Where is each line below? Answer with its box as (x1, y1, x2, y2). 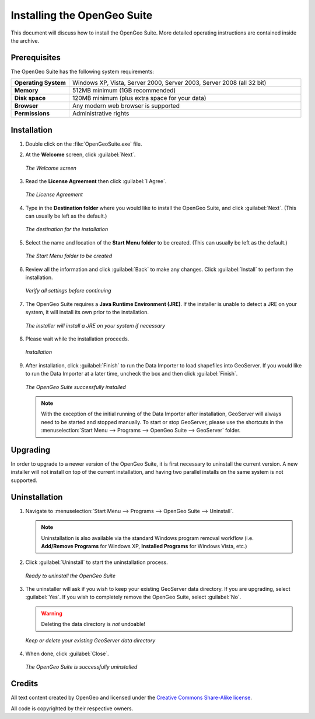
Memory (14, 87, 38, 95)
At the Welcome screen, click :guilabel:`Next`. (25, 151, 136, 158)
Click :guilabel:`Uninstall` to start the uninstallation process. (25, 559, 169, 566)
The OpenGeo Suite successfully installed (25, 383, 127, 390)
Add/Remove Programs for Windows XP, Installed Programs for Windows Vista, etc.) (41, 542, 247, 549)
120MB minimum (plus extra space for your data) (72, 94, 206, 102)
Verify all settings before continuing (25, 287, 111, 294)
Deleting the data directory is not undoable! (41, 621, 146, 628)
